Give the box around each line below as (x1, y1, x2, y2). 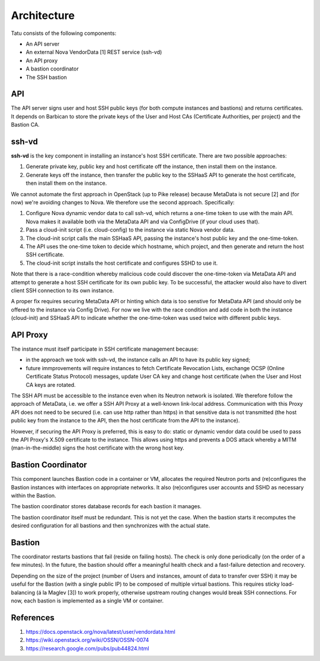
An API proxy (25, 57, 58, 64)
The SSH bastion (25, 73, 68, 81)
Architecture (11, 9, 75, 22)
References (11, 612, 55, 623)
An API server (25, 40, 60, 47)
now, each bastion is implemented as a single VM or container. (11, 597, 164, 604)
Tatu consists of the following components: (11, 30, 117, 37)
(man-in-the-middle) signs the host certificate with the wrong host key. (11, 444, 185, 451)
